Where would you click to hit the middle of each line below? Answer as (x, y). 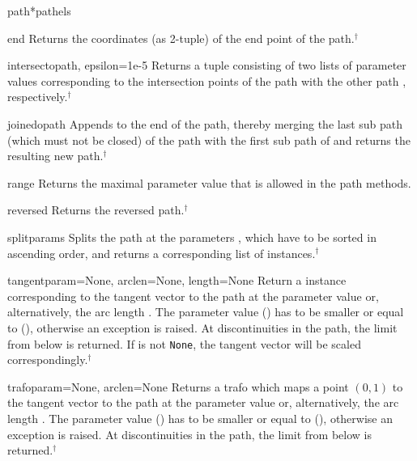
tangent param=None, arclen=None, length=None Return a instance (177, 280)
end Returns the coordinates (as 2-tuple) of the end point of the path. (181, 38)
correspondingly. (48, 359)
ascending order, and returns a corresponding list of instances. (162, 253)
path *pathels (39, 11)
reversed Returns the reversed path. (96, 210)
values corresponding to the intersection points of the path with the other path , (207, 80)
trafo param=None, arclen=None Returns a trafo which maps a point (178, 386)
